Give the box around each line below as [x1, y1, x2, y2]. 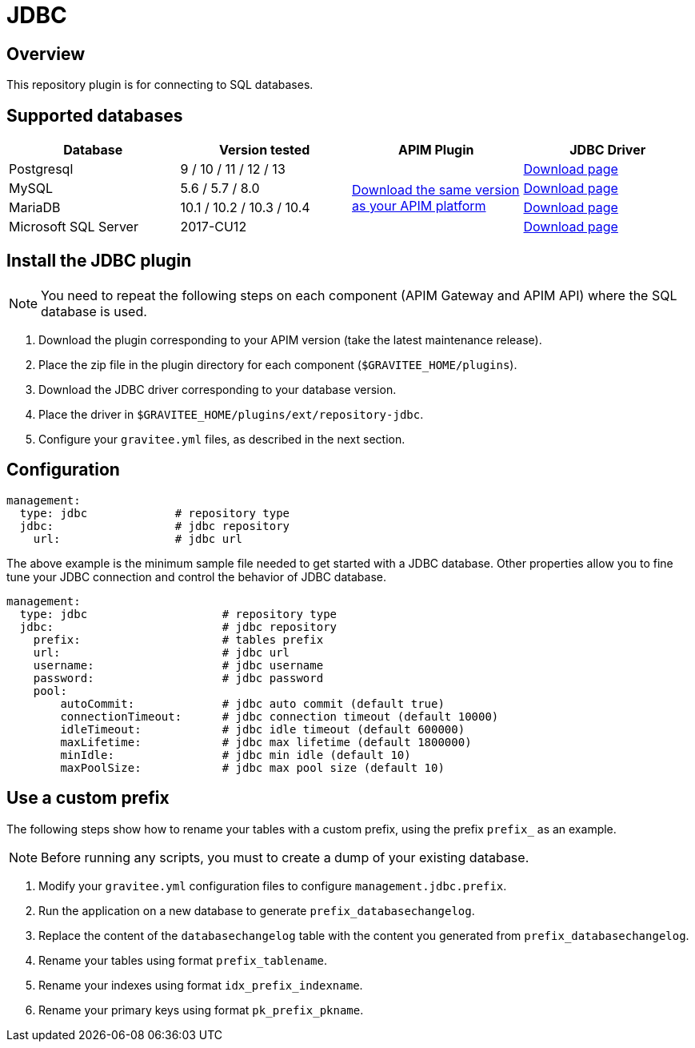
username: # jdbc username [33, 658, 324, 672]
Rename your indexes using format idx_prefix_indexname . [38, 978, 363, 992]
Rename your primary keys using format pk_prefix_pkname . [38, 1002, 364, 1017]
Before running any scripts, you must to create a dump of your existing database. [41, 849, 529, 865]
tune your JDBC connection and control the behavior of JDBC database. [6, 569, 386, 584]
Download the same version [352, 182, 520, 199]
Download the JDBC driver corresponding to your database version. [38, 382, 397, 396]
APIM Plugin [397, 142, 474, 159]
